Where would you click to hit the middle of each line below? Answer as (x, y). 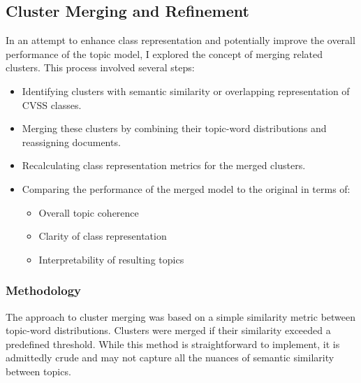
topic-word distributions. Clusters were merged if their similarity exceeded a (168, 330)
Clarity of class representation (103, 236)
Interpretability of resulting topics (111, 259)
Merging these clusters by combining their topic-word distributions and (174, 128)
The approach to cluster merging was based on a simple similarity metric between (181, 316)
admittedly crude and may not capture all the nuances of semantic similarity (170, 357)
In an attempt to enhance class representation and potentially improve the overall (180, 40)
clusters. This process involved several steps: (100, 67)
